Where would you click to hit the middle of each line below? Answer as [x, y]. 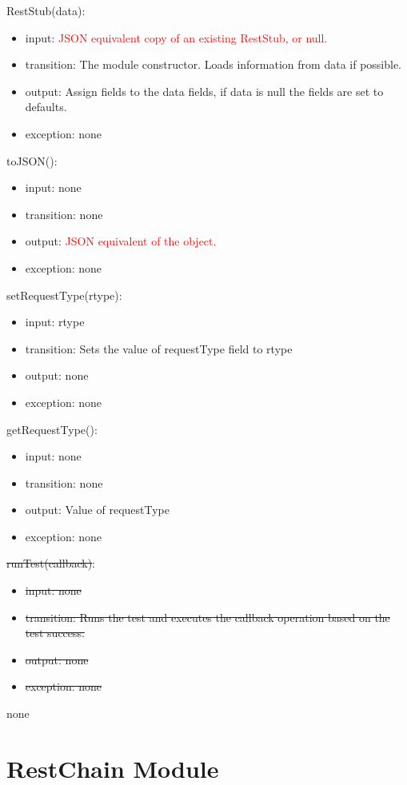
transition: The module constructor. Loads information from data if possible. [213, 64]
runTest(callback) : [51, 563]
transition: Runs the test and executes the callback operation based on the [207, 617]
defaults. [46, 107]
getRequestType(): [52, 429]
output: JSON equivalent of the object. [121, 241]
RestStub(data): [46, 10]
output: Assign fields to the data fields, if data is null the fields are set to [204, 91]
